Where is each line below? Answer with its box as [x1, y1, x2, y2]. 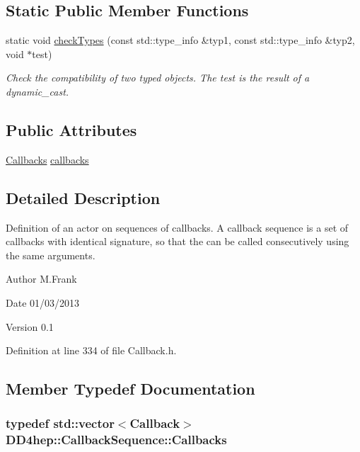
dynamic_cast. [6, 84, 69, 98]
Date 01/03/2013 [6, 295, 80, 310]
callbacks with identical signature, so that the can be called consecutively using [6, 234, 349, 249]
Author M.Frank [6, 271, 77, 286]
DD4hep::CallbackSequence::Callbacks [6, 431, 227, 448]
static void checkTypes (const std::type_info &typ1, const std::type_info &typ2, [6, 33, 355, 47]
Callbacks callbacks [6, 152, 89, 166]
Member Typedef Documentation [6, 378, 255, 400]
